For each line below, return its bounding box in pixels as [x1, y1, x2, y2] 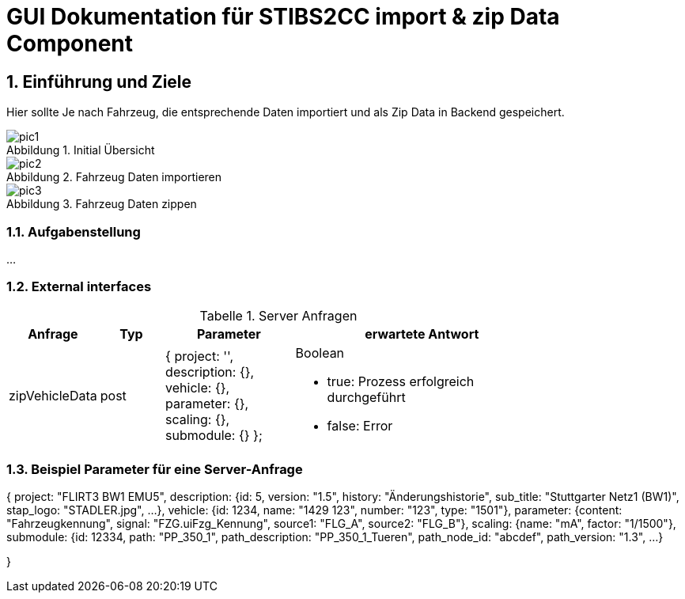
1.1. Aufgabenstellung [6, 223, 141, 240]
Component [6, 30, 134, 57]
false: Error [327, 417, 393, 434]
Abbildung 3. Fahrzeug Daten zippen [6, 197, 197, 211]
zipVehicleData [9, 387, 97, 404]
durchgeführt [327, 389, 406, 405]
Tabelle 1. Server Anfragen [199, 307, 358, 324]
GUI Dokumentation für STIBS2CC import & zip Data [6, 3, 560, 30]
